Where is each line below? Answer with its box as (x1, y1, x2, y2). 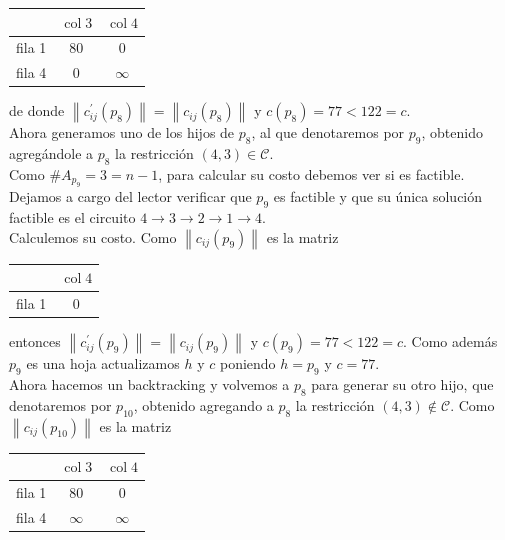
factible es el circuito (9, 207, 136, 228)
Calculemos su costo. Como (9, 226, 177, 247)
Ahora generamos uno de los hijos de (9, 122, 235, 143)
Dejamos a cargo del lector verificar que (9, 186, 252, 207)
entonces (9, 331, 61, 352)
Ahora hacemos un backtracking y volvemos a (9, 373, 290, 394)
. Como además (403, 331, 498, 352)
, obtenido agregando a (133, 394, 274, 415)
